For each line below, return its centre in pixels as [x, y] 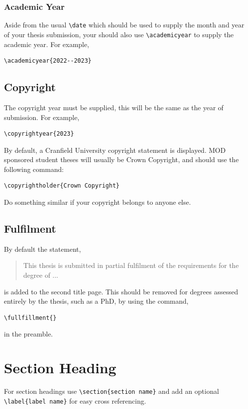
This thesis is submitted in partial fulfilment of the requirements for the [131, 265]
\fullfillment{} [30, 318]
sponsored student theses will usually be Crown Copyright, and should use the [121, 159]
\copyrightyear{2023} [39, 134]
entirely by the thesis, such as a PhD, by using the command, [96, 301]
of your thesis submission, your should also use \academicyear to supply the [119, 34]
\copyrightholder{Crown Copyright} [62, 186]
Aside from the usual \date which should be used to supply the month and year [124, 25]
